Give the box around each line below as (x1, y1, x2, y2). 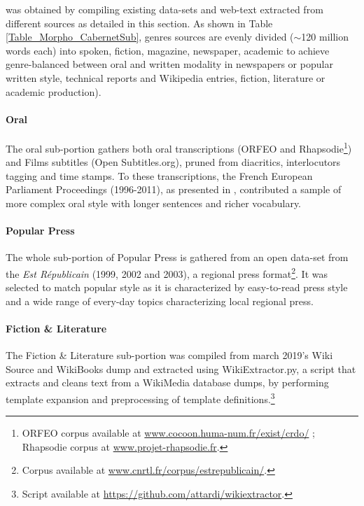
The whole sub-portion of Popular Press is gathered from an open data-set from (6, 250, 349, 265)
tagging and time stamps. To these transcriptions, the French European (6, 168, 313, 183)
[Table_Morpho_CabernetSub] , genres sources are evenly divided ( (6, 29, 294, 44)
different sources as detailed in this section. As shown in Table (6, 15, 273, 30)
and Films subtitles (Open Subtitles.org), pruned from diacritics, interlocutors (6, 155, 341, 169)
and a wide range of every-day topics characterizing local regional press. (6, 293, 314, 308)
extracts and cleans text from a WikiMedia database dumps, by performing (6, 375, 329, 390)
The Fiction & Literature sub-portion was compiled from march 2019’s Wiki (6, 348, 333, 363)
